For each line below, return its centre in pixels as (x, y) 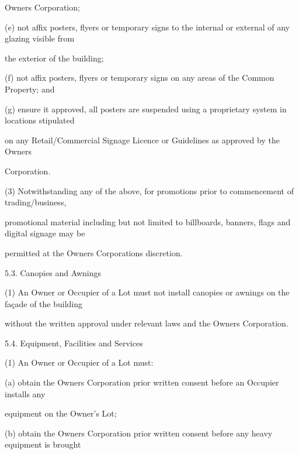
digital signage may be (45, 233)
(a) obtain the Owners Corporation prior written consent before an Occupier (142, 382)
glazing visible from (40, 38)
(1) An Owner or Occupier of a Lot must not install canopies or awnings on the (147, 292)
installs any (25, 393)
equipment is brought (43, 444)
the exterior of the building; (54, 58)
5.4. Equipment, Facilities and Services (74, 343)
